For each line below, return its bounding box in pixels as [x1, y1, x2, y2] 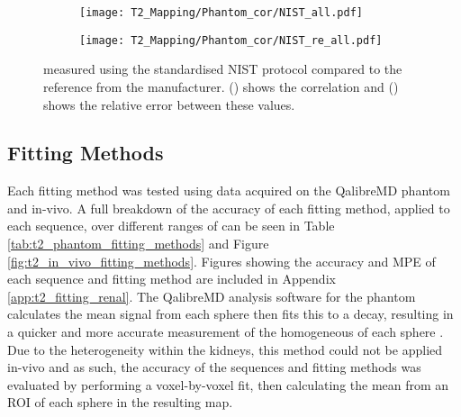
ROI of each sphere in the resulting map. [7, 393, 233, 412]
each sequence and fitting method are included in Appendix [7, 269, 336, 288]
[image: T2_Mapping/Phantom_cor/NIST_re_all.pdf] [79, 33, 383, 47]
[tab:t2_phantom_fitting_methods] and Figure [7, 234, 269, 253]
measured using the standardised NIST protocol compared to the [43, 59, 402, 78]
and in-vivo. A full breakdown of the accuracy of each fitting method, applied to [7, 198, 450, 217]
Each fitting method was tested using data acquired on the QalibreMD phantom [7, 181, 450, 200]
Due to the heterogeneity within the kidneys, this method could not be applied [7, 340, 443, 358]
